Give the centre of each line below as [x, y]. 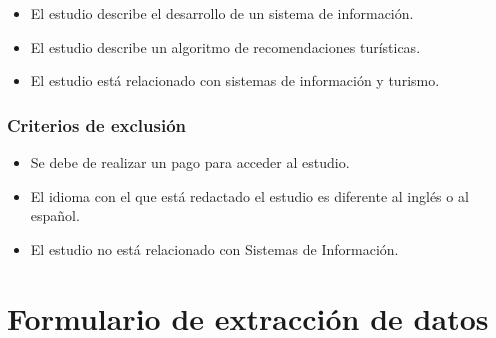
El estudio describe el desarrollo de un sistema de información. [222, 13]
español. [55, 215]
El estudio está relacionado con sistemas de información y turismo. [235, 80]
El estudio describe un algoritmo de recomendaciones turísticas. [225, 46]
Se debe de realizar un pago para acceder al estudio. [190, 162]
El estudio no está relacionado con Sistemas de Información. [214, 248]
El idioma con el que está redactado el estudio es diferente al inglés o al [249, 195]
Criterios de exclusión [97, 124]
